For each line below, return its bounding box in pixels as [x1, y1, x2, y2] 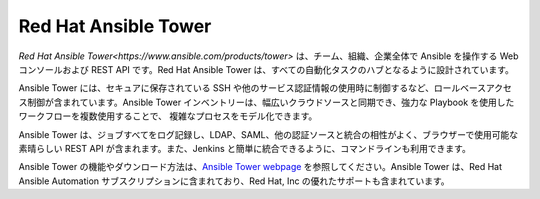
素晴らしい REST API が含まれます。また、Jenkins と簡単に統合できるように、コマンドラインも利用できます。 [18, 142, 472, 154]
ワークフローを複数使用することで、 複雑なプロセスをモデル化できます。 [18, 110, 318, 122]
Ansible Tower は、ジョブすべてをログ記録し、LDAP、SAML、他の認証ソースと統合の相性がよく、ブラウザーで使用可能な [18, 128, 519, 140]
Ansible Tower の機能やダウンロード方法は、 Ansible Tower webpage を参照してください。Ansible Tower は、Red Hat [18, 161, 502, 173]
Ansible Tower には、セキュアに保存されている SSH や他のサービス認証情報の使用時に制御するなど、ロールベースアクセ [18, 82, 512, 94]
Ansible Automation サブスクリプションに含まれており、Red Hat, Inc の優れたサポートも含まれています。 [18, 175, 450, 187]
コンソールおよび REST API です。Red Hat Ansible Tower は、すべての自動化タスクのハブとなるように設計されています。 [18, 63, 515, 75]
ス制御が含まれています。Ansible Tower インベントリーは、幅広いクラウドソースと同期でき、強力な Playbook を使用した [18, 96, 515, 108]
